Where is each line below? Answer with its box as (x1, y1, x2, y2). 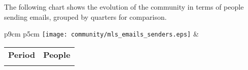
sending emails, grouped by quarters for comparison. (4, 11, 167, 22)
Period (8, 48, 36, 60)
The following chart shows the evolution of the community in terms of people (4, 2, 244, 12)
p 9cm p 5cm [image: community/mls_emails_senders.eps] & (4, 28, 199, 39)
